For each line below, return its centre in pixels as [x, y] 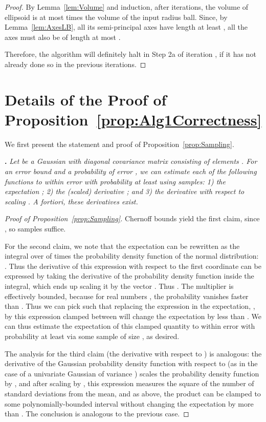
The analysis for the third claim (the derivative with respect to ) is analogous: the [133, 353]
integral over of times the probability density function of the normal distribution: [132, 256]
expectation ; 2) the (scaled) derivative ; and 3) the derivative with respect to [125, 191]
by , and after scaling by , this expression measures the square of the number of [129, 383]
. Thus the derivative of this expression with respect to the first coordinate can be [133, 266]
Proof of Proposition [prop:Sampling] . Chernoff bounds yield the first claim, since [132, 218]
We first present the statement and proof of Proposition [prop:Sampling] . [119, 144]
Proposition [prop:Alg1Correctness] [133, 119]
